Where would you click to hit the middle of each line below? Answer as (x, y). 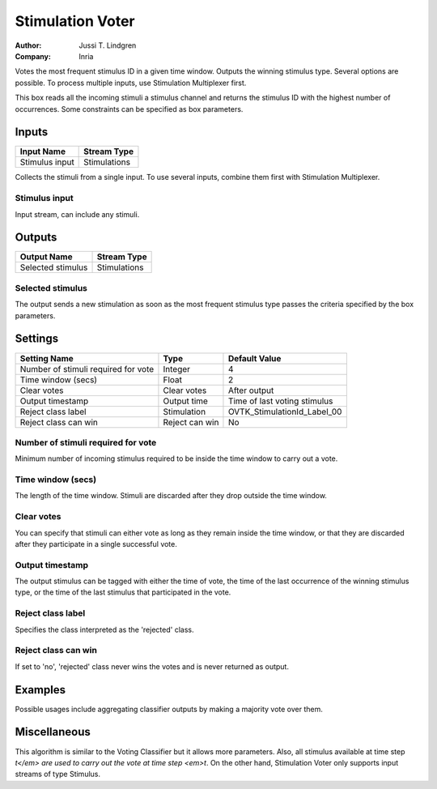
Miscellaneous (53, 732)
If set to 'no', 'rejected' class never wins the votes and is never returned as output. (152, 666)
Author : (28, 45)
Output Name (46, 257)
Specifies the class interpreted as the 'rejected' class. (104, 629)
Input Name (43, 151)
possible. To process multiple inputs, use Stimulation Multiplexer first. (131, 83)
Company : (33, 56)
